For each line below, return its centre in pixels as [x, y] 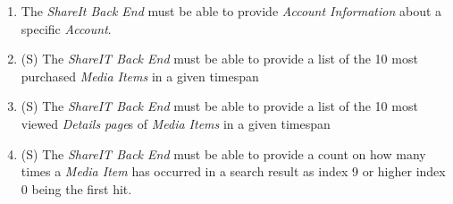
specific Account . [66, 28]
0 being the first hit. [76, 188]
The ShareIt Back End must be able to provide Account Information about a [231, 11]
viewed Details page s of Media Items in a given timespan [176, 123]
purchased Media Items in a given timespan [140, 76]
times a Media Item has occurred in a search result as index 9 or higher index [233, 171]
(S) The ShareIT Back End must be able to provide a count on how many [223, 153]
